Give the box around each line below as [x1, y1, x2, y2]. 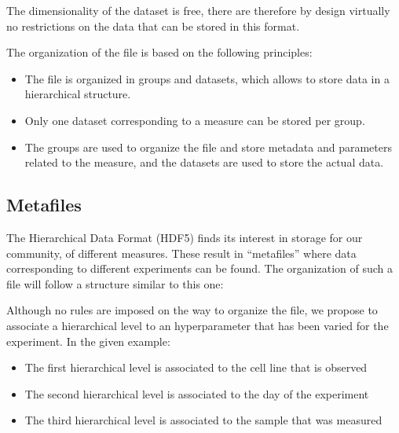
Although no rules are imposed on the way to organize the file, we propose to [6, 302, 378, 318]
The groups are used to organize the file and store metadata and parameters [24, 138, 392, 155]
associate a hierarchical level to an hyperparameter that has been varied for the [6, 317, 389, 333]
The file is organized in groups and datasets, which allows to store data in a [24, 70, 390, 86]
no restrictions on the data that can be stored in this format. [6, 17, 300, 34]
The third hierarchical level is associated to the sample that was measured [24, 412, 383, 428]
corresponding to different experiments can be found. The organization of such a [6, 260, 393, 277]
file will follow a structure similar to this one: [6, 275, 224, 292]
